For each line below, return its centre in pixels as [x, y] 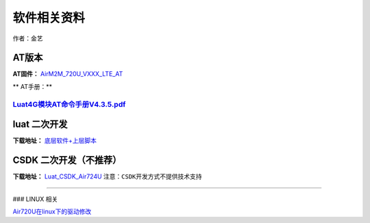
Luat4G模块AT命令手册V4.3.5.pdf [69, 104]
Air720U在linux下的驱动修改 [52, 211]
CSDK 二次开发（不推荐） [67, 160]
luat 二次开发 [40, 124]
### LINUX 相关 [35, 199]
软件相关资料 [49, 18]
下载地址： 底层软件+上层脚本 [55, 141]
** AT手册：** [33, 86]
